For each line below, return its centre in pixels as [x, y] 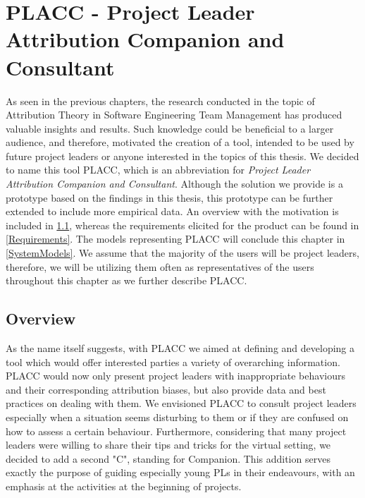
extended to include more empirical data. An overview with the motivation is [172, 211]
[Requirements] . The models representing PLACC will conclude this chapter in [175, 239]
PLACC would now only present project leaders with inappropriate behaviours [175, 376]
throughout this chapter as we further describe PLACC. [126, 280]
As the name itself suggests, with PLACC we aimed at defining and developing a [180, 348]
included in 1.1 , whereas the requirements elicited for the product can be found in [182, 225]
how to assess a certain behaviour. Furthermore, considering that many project [176, 431]
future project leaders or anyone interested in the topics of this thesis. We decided [182, 156]
